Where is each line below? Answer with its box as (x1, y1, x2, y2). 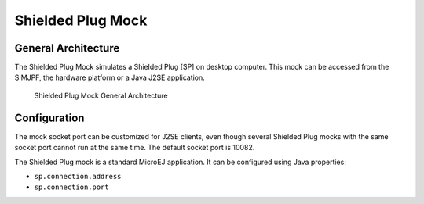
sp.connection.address (34, 172, 122, 181)
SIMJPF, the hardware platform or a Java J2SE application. (14, 73, 206, 82)
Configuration (14, 111, 85, 124)
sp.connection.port (34, 183, 109, 191)
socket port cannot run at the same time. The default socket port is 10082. (14, 143, 255, 152)
